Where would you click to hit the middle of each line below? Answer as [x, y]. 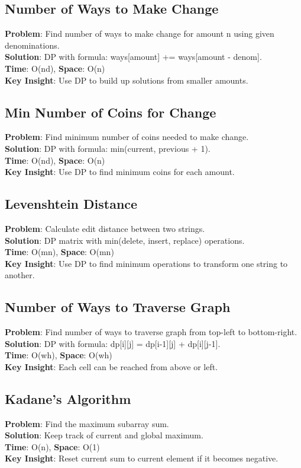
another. [20, 275]
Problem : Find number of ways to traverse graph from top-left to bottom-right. [151, 332]
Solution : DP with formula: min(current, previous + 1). [108, 148]
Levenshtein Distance [71, 204]
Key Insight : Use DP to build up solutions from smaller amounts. [127, 80]
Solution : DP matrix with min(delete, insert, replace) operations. [125, 240]
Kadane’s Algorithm [68, 398]
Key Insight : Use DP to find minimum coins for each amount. [120, 172]
